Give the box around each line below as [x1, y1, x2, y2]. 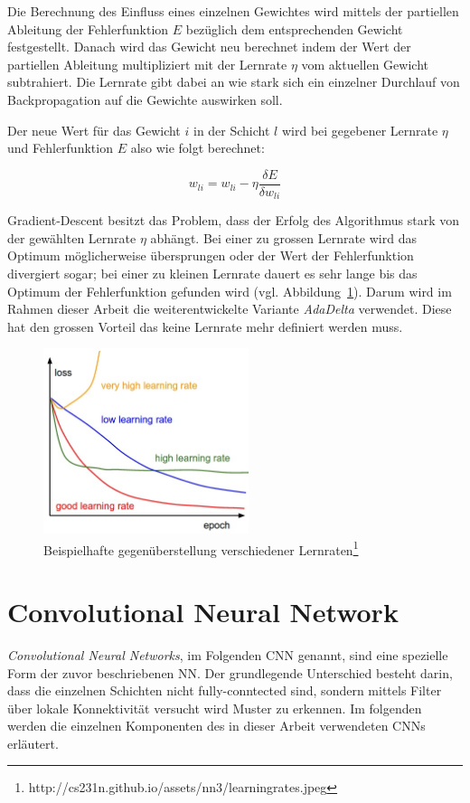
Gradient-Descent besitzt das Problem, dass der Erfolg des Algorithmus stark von [7, 211, 460, 230]
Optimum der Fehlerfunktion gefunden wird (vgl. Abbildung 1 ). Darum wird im [7, 281, 452, 300]
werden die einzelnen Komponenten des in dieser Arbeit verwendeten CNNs [7, 716, 426, 735]
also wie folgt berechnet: [130, 138, 265, 157]
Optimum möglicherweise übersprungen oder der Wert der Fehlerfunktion [7, 246, 414, 265]
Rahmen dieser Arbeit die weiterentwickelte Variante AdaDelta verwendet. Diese [7, 299, 452, 318]
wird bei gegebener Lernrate [281, 120, 438, 139]
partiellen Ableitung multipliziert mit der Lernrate [7, 54, 287, 73]
